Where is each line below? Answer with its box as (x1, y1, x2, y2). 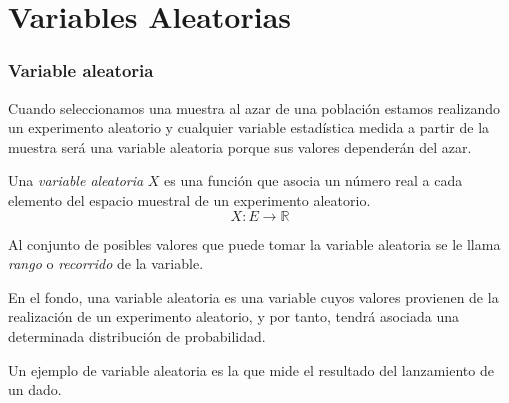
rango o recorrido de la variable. (8, 253, 204, 274)
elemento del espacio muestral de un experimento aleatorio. (8, 189, 371, 210)
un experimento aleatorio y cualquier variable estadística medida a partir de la (8, 117, 490, 138)
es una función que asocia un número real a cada (164, 170, 463, 191)
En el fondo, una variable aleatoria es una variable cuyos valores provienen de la (8, 286, 499, 307)
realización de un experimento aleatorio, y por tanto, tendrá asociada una (8, 306, 460, 327)
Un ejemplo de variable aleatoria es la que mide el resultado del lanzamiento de (8, 359, 494, 380)
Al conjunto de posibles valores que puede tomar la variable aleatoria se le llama (8, 233, 501, 254)
